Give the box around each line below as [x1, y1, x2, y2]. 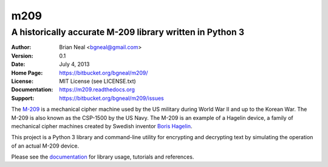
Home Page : [11, 69, 43, 76]
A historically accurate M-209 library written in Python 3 [11, 27, 245, 38]
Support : [11, 94, 35, 102]
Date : [11, 61, 26, 68]
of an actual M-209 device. [11, 142, 80, 149]
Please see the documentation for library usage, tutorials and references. [11, 153, 194, 160]
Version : [11, 52, 33, 59]
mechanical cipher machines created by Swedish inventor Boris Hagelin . [11, 122, 193, 129]
